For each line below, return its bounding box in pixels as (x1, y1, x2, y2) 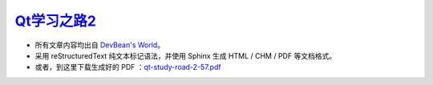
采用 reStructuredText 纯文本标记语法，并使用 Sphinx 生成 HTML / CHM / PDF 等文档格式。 (34, 51, 337, 60)
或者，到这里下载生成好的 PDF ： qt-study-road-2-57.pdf (34, 63, 221, 72)
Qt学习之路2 (14, 12, 96, 30)
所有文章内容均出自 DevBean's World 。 (34, 40, 164, 50)
